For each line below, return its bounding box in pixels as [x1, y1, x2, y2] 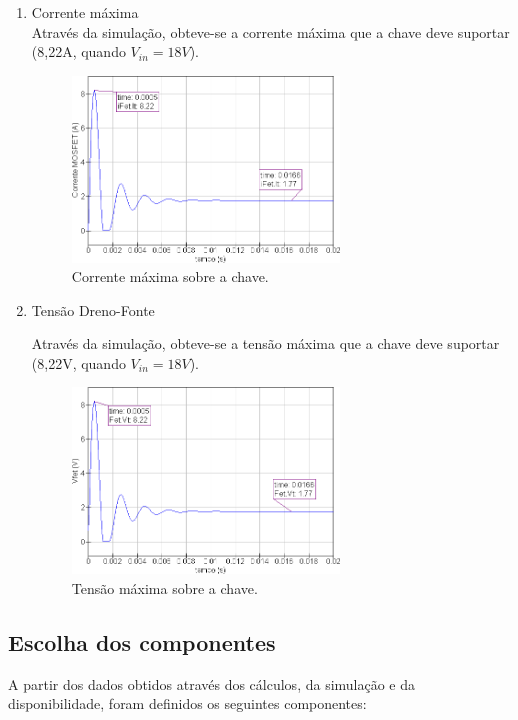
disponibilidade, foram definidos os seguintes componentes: [8, 693, 367, 714]
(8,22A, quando [31, 41, 126, 62]
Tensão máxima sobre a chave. [71, 577, 258, 598]
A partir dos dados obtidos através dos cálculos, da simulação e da [8, 673, 416, 694]
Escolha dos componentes [8, 626, 276, 657]
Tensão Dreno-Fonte [31, 299, 155, 320]
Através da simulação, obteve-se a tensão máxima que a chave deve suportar [31, 333, 500, 354]
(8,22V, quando [31, 352, 126, 373]
